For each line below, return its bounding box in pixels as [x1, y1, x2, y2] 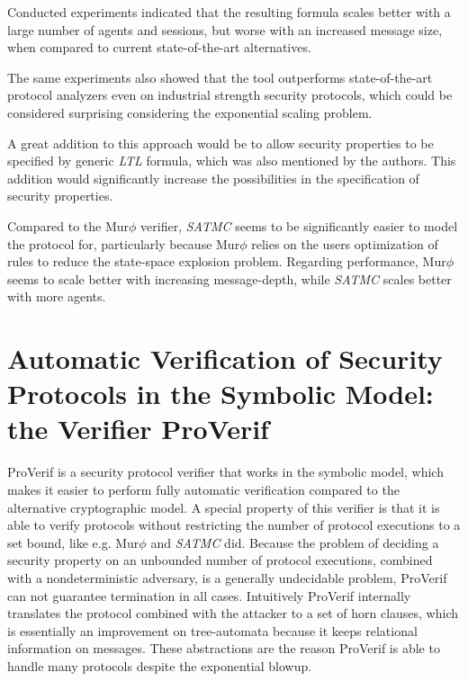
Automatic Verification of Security [7, 340, 443, 377]
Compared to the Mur [7, 216, 130, 235]
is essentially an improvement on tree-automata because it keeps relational [7, 621, 418, 640]
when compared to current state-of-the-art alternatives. [7, 38, 311, 57]
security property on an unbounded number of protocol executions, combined [7, 551, 433, 569]
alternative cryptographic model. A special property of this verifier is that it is [7, 497, 440, 516]
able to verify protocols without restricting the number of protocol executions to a [7, 515, 461, 534]
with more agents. [7, 287, 106, 306]
